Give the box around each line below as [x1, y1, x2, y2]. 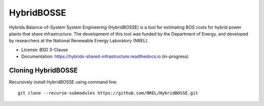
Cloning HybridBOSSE [9, 66, 78, 74]
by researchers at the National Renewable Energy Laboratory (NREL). [9, 38, 149, 44]
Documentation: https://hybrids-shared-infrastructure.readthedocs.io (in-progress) [21, 53, 189, 59]
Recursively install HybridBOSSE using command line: [9, 79, 117, 85]
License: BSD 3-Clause [21, 47, 68, 53]
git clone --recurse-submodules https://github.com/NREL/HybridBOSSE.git [18, 90, 198, 96]
